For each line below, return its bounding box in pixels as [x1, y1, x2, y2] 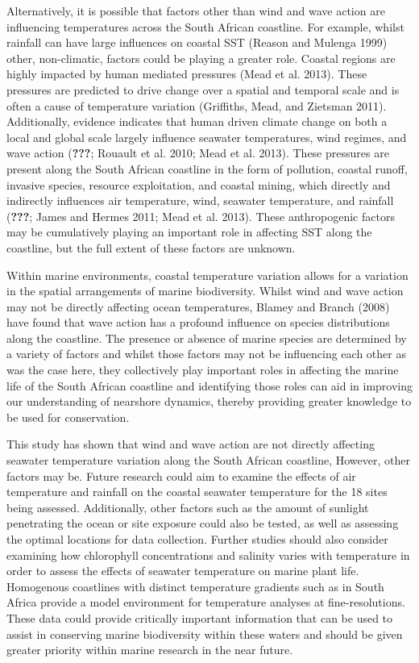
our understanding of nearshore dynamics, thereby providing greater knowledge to [6, 393, 412, 410]
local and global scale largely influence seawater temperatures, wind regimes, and [6, 128, 407, 145]
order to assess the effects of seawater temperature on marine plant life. [6, 562, 359, 579]
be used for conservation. [6, 408, 130, 425]
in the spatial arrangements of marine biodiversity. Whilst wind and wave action [6, 282, 404, 299]
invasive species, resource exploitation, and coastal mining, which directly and [6, 176, 391, 193]
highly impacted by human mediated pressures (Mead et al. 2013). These [6, 65, 367, 82]
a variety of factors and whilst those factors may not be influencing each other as [6, 345, 406, 362]
